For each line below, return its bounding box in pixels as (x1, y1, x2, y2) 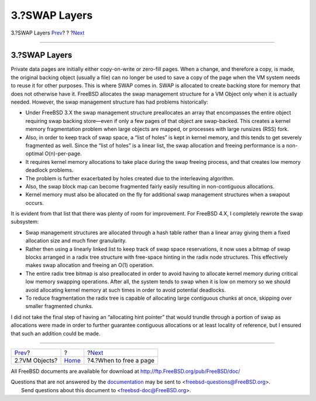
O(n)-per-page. (44, 150, 82, 157)
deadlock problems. (25, 167, 74, 174)
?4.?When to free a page (87, 356, 155, 364)
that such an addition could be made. (11, 330, 101, 337)
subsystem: (11, 218, 39, 225)
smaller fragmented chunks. (25, 303, 94, 310)
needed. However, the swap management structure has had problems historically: (11, 98, 208, 105)
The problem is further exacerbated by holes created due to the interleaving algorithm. (25, 174, 235, 181)
